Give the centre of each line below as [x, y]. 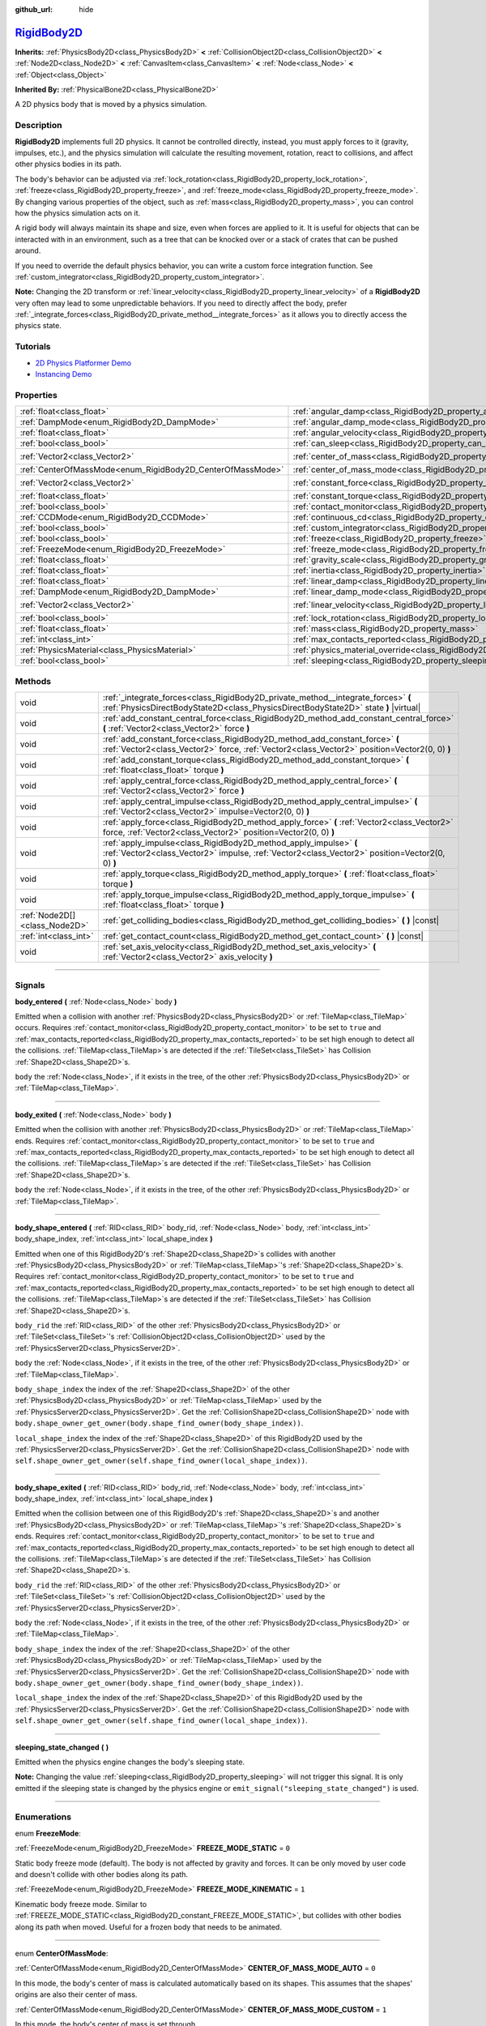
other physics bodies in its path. [68, 164]
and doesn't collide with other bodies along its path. [102, 1874]
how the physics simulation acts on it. [78, 213]
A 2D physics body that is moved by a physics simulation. [111, 105]
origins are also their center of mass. [76, 1994]
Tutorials [33, 347]
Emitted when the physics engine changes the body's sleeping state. [130, 1762]
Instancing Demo [64, 374]
